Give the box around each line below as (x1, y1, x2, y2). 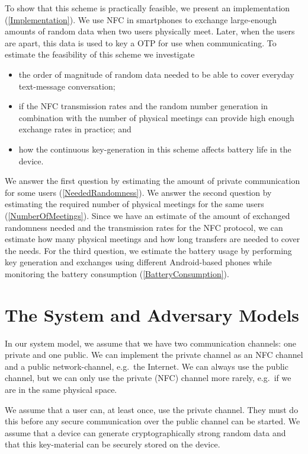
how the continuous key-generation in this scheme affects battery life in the (18, 142, 291, 155)
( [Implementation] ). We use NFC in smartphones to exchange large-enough (5, 13, 277, 26)
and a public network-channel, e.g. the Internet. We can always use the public (5, 360, 288, 372)
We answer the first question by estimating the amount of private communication (5, 174, 300, 187)
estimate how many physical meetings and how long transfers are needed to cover (5, 233, 300, 245)
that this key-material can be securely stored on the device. (5, 438, 220, 450)
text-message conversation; (18, 80, 115, 92)
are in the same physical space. (5, 383, 117, 395)
